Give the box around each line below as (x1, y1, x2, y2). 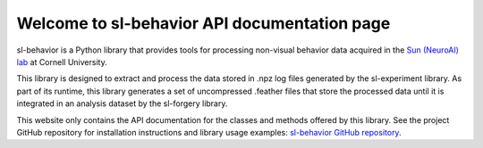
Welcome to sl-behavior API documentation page (16, 13, 391, 33)
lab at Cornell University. (16, 56, 107, 67)
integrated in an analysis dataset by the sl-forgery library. (16, 98, 228, 109)
